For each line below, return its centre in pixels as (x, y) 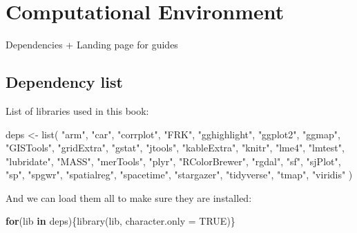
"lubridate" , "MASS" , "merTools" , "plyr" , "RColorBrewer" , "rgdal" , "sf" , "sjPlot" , (173, 161)
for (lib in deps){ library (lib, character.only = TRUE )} (120, 221)
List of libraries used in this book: (77, 110)
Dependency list (64, 82)
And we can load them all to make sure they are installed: (129, 197)
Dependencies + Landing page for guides (92, 45)
